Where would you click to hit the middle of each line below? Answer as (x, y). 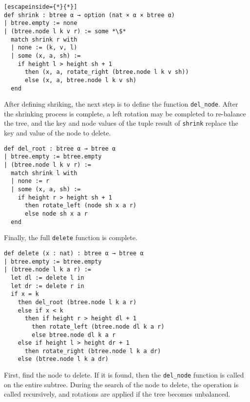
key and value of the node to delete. (58, 133)
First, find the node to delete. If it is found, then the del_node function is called (124, 375)
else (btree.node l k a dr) (63, 359)
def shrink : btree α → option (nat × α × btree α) (89, 15)
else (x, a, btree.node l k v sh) (81, 80)
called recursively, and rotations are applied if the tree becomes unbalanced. (117, 394)
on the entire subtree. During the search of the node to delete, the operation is (121, 384)
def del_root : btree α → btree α (60, 148)
